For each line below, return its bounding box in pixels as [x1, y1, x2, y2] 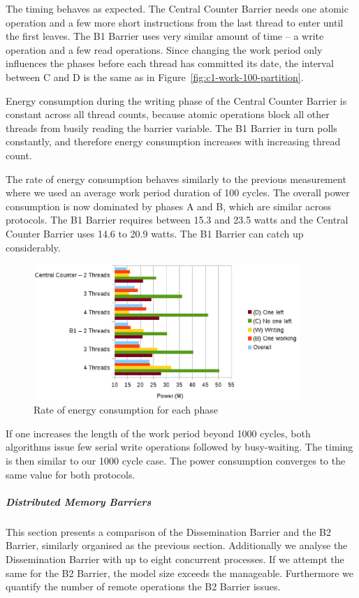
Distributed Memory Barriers [6, 494, 152, 509]
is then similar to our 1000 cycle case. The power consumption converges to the [6, 453, 346, 467]
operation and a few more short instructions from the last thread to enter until [6, 15, 344, 29]
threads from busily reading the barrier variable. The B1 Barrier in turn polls [6, 120, 337, 135]
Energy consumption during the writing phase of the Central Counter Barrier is [6, 93, 347, 108]
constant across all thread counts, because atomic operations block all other [6, 107, 330, 122]
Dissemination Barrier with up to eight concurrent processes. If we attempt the [6, 551, 344, 566]
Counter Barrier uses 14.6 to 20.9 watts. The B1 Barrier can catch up [6, 226, 304, 240]
